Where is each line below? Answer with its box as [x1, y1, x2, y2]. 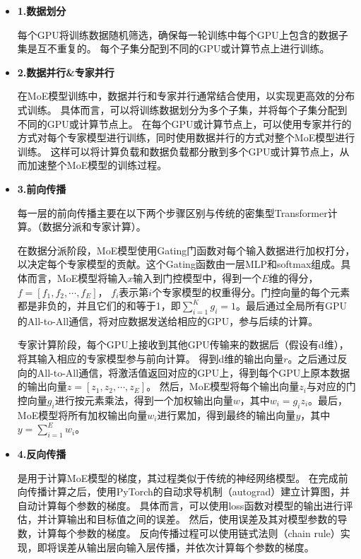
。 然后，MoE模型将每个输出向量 [146, 379, 300, 394]
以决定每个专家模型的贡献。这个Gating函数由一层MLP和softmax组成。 [17, 257, 341, 271]
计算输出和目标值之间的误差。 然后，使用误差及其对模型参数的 [47, 512, 338, 526]
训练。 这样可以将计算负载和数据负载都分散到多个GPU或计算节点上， [17, 143, 340, 158]
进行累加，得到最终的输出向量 [157, 407, 296, 422]
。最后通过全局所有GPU [236, 298, 348, 313]
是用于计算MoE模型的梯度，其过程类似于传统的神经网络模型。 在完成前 [17, 470, 348, 485]
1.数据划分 [17, 4, 66, 18]
